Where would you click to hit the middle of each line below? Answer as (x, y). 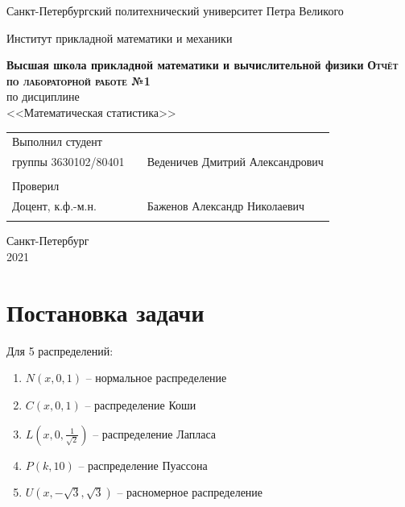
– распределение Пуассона (143, 465)
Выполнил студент (57, 141)
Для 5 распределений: (60, 350)
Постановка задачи (105, 312)
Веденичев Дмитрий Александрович (235, 162)
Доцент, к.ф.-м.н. (54, 206)
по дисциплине (43, 96)
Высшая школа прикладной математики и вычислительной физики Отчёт (202, 65)
